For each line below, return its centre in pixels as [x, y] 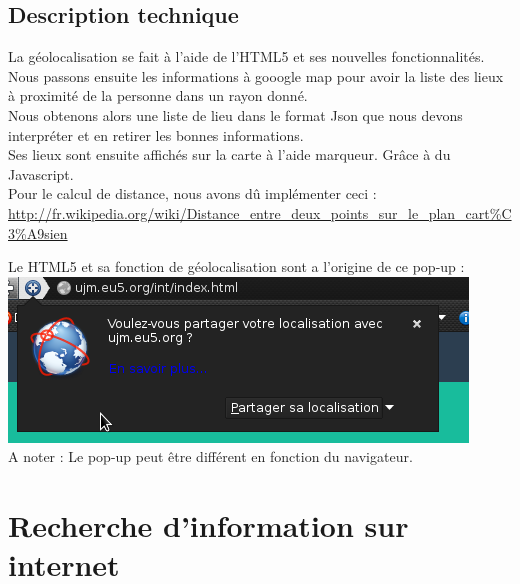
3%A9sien [38, 232]
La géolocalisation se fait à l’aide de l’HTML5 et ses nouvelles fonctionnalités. [246, 56]
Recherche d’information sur [208, 525]
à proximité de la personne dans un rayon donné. [158, 95]
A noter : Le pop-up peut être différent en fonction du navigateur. [210, 456]
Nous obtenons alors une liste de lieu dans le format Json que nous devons [235, 114]
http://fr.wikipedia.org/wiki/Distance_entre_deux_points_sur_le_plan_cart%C [260, 212]
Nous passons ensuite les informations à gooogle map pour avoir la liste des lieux [256, 75]
